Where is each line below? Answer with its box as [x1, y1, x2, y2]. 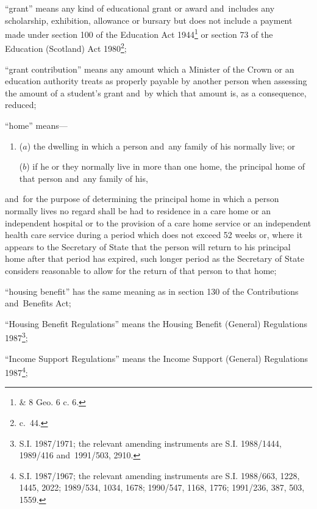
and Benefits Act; [5, 297, 71, 309]
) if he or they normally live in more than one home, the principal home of [26, 160, 305, 173]
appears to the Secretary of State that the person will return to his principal [5, 240, 291, 253]
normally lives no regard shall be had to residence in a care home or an [5, 204, 271, 217]
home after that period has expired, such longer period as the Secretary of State [5, 252, 304, 265]
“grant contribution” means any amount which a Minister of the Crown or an [5, 62, 294, 75]
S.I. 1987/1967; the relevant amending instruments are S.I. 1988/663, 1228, [19, 469, 300, 482]
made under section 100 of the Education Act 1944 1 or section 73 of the [5, 26, 273, 40]
